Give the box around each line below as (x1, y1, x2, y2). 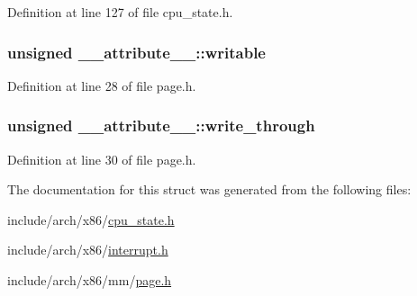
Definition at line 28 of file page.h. (7, 76, 196, 94)
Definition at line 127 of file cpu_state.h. (7, 3, 233, 21)
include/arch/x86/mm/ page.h (7, 271, 172, 289)
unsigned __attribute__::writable (7, 40, 266, 63)
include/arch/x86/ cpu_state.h (7, 210, 175, 229)
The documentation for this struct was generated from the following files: (7, 180, 412, 199)
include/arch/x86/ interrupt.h (7, 240, 168, 259)
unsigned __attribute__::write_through (7, 114, 315, 137)
